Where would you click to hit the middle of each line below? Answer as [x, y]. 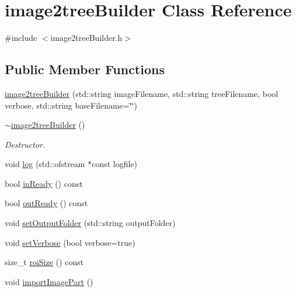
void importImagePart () [49, 281]
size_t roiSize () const [44, 262]
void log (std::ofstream [45, 164]
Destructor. [25, 144]
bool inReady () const [44, 183]
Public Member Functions [85, 69]
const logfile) [115, 164]
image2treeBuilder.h [86, 38]
